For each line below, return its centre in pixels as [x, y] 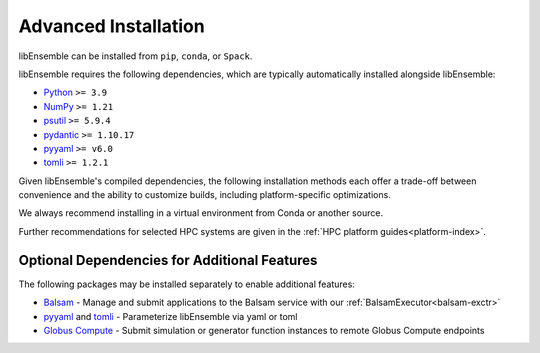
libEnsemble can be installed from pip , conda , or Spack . [135, 56]
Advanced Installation [111, 26]
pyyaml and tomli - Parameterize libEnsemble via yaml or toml [170, 316]
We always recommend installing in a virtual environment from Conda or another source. [201, 213]
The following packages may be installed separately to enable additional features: [186, 284]
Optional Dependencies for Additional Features [168, 260]
